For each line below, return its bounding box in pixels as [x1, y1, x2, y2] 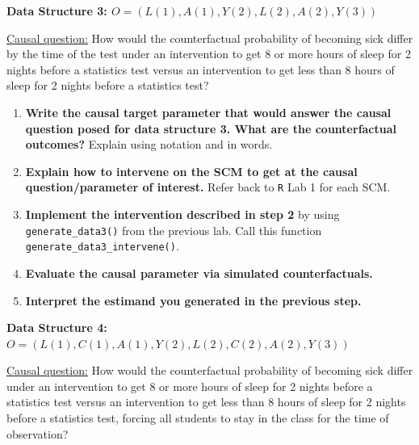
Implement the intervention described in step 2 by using [25, 206, 340, 222]
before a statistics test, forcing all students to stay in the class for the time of [6, 409, 389, 426]
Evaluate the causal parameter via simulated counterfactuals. [25, 264, 373, 281]
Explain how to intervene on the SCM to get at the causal [25, 162, 358, 179]
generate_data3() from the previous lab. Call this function [25, 221, 322, 238]
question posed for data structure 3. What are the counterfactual [25, 120, 397, 136]
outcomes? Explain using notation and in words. [25, 136, 273, 153]
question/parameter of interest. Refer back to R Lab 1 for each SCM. [25, 178, 391, 195]
